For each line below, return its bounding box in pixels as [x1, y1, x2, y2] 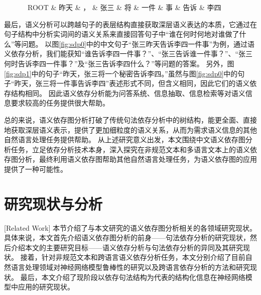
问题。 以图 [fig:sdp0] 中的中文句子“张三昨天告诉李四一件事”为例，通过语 [21, 38, 255, 49]
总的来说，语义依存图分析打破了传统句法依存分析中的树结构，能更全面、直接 [4, 114, 257, 125]
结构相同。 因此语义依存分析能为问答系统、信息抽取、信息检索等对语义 [11, 87, 245, 98]
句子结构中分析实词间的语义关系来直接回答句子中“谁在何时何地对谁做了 [4, 29, 239, 39]
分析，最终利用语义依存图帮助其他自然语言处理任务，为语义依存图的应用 [18, 154, 257, 164]
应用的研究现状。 [18, 281, 74, 292]
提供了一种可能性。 [4, 163, 67, 174]
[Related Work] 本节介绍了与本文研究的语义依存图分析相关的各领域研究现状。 [4, 222, 257, 233]
